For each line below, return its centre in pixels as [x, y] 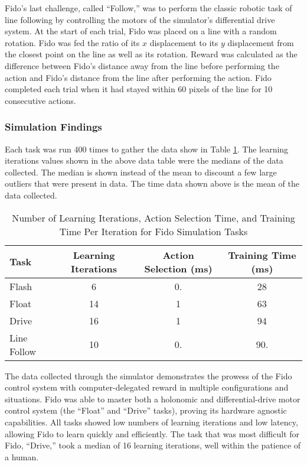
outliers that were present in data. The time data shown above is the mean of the [152, 183]
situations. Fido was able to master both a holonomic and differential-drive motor [153, 399]
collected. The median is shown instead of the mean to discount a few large [141, 172]
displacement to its [184, 42]
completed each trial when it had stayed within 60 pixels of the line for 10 [139, 89]
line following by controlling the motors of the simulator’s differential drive [140, 19]
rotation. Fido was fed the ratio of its [72, 42]
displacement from [261, 42]
